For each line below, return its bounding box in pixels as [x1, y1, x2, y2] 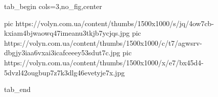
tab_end [4, 84, 31, 94]
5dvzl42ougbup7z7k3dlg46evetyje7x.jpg [4, 67, 125, 77]
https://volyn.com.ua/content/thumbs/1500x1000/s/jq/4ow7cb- [15, 18, 214, 28]
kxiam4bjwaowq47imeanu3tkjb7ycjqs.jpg [4, 28, 130, 38]
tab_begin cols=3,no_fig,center [4, 1, 102, 11]
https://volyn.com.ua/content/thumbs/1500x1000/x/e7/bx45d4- [4, 57, 204, 67]
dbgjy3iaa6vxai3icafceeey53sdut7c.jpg [4, 47, 120, 58]
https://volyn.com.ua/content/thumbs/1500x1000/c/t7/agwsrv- [4, 37, 202, 48]
